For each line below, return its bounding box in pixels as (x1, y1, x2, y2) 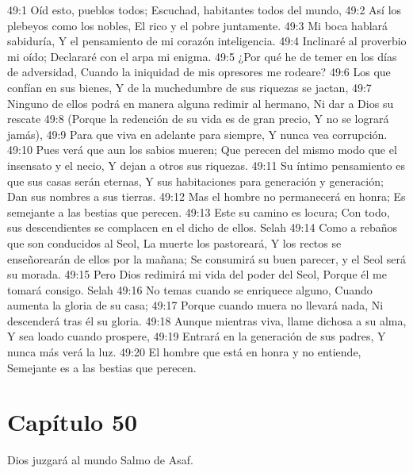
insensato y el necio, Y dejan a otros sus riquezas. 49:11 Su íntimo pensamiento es (7, 156, 405, 173)
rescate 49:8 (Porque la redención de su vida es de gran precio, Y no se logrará (7, 110, 389, 127)
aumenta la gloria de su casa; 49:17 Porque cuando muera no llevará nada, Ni (7, 297, 384, 313)
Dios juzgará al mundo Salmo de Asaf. (7, 452, 193, 468)
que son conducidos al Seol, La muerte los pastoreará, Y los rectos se (7, 234, 342, 251)
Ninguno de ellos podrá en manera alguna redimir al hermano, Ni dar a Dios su (7, 94, 394, 111)
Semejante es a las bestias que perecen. (7, 359, 197, 375)
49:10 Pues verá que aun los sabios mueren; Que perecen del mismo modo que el (7, 141, 397, 158)
